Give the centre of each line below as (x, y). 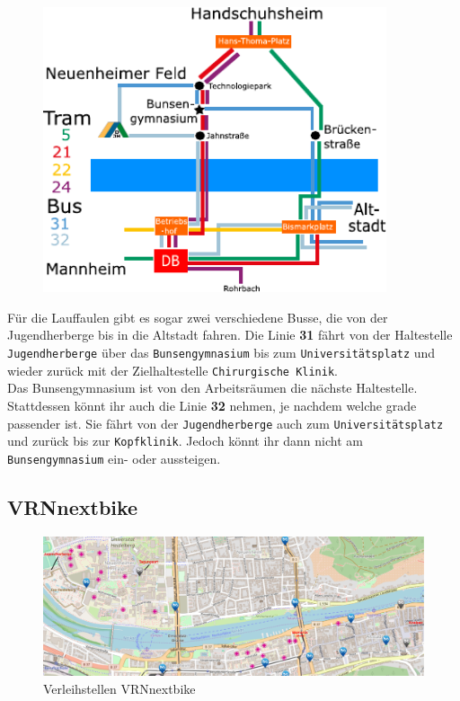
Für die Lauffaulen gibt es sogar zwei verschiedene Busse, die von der (198, 317)
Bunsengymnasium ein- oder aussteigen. (114, 458)
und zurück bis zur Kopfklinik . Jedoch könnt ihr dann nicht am (185, 441)
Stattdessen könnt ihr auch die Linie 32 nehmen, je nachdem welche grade (212, 405)
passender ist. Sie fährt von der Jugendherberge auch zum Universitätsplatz (226, 423)
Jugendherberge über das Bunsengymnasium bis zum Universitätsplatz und (221, 353)
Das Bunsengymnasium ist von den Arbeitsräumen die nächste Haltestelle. (212, 388)
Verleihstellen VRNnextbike (119, 688)
